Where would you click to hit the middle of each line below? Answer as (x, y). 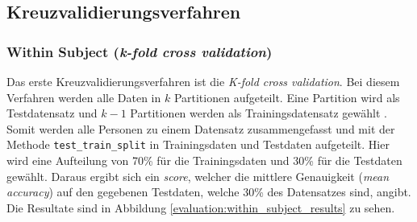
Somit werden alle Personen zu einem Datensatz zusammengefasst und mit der (201, 128)
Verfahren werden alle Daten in (84, 97)
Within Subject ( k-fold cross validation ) (140, 51)
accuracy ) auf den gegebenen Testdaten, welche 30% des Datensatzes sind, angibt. (209, 192)
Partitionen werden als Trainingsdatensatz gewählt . (259, 113)
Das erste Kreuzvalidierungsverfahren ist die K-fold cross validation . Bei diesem (203, 81)
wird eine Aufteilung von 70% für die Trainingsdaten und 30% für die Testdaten (204, 160)
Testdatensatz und (52, 113)
